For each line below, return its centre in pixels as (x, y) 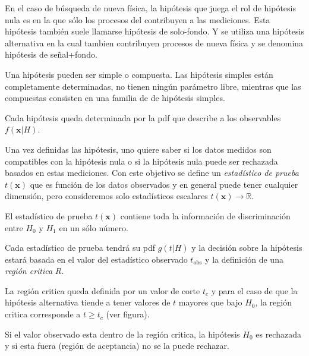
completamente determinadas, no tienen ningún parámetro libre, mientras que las (153, 86)
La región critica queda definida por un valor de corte (103, 290)
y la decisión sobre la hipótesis (247, 248)
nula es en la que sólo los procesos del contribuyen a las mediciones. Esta (138, 19)
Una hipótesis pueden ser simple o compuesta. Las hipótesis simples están (139, 74)
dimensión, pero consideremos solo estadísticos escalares (106, 196)
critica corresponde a (43, 314)
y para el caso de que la (254, 290)
